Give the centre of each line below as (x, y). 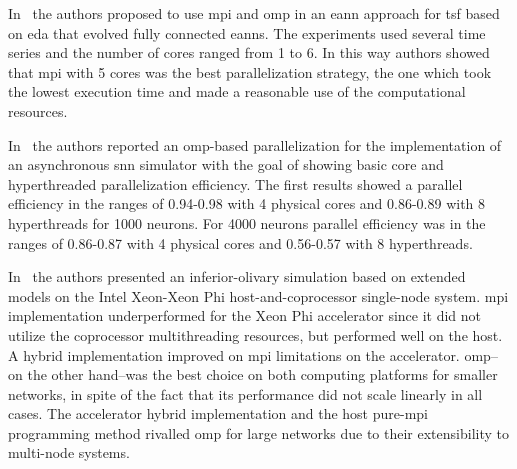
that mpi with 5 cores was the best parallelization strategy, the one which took (250, 71)
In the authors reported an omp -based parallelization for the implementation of (255, 144)
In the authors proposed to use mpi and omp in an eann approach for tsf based (254, 13)
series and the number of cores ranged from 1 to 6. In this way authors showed (249, 52)
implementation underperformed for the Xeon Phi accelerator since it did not (245, 315)
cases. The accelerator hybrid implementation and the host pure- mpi (218, 413)
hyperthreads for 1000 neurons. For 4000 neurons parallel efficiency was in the (247, 222)
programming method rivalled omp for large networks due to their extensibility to (258, 432)
